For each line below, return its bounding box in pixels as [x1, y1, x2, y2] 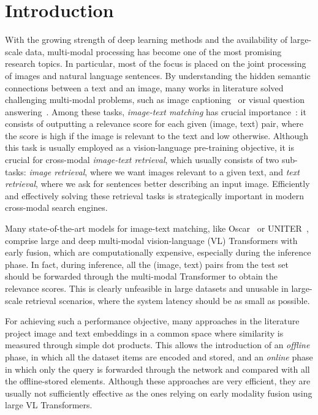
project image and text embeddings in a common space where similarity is [5, 326, 284, 339]
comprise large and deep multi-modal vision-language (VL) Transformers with [5, 234, 298, 246]
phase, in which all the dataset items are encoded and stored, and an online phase [5, 350, 313, 363]
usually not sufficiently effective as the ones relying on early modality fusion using [5, 386, 312, 399]
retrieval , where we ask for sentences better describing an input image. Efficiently [5, 177, 310, 190]
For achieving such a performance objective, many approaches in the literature [5, 314, 300, 327]
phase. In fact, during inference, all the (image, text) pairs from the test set [5, 257, 289, 270]
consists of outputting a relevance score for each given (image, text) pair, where [5, 117, 303, 130]
